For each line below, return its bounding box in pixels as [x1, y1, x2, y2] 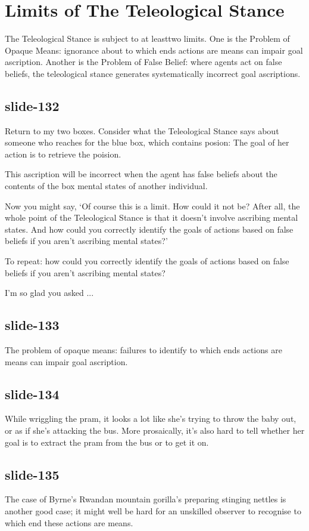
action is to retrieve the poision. [5, 147, 121, 160]
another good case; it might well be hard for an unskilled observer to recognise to [5, 505, 301, 517]
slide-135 [5, 465, 60, 483]
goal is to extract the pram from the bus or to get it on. [5, 436, 209, 448]
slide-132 [5, 96, 60, 115]
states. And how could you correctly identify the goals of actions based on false [5, 223, 294, 235]
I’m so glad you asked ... [5, 286, 94, 299]
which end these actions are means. [5, 516, 133, 529]
